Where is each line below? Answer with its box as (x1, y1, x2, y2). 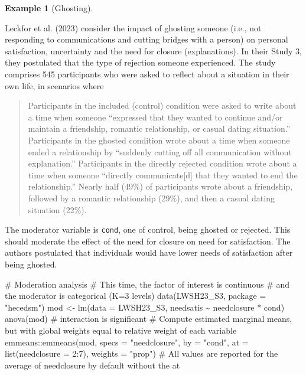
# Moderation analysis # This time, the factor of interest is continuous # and (5, 278, 290, 290)
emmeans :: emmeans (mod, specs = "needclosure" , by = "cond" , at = (5, 335, 249, 348)
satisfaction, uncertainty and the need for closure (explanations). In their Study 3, (5, 44, 302, 57)
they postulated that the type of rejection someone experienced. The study (5, 56, 276, 69)
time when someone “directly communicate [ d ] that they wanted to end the (28, 168, 298, 181)
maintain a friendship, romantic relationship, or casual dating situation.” (28, 122, 291, 135)
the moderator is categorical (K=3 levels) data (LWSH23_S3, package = (5, 289, 266, 302)
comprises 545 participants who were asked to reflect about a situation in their (5, 67, 289, 80)
